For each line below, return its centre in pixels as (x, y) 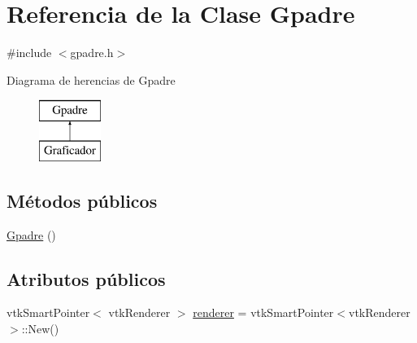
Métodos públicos (82, 200)
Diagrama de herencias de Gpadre (91, 79)
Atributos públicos (86, 278)
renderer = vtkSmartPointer (263, 312)
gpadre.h (92, 53)
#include (29, 53)
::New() (40, 329)
